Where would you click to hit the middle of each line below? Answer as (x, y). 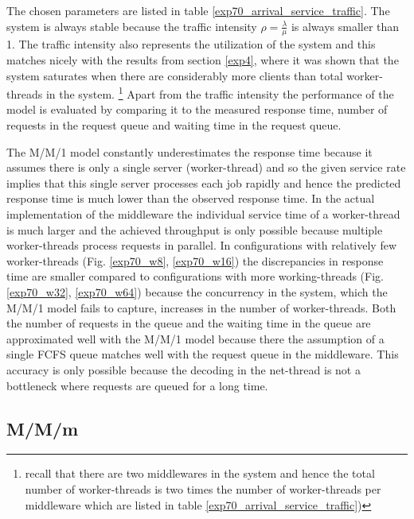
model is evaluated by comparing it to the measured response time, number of (197, 109)
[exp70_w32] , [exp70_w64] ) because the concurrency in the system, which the (197, 291)
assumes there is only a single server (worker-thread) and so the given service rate (206, 167)
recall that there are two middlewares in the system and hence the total (200, 473)
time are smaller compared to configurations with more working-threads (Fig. (195, 276)
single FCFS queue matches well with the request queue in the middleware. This (203, 354)
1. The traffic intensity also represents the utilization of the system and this (191, 44)
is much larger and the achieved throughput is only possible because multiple (195, 229)
